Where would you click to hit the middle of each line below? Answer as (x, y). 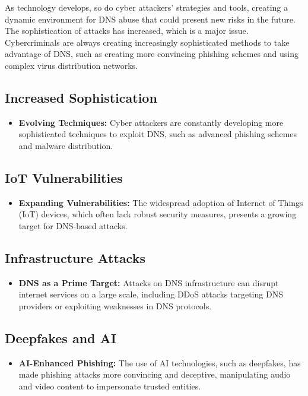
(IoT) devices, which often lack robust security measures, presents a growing (158, 214)
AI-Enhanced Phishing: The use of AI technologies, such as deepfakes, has (160, 362)
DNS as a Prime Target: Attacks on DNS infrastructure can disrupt (149, 282)
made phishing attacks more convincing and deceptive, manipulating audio (155, 374)
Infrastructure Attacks (75, 257)
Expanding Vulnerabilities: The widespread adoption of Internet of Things (161, 202)
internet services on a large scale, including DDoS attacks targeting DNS (151, 294)
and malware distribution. (66, 145)
